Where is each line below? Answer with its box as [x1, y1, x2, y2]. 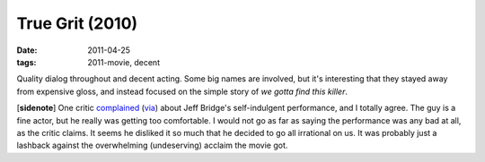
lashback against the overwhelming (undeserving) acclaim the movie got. [16, 140, 288, 151]
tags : [16, 56, 37, 67]
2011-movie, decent [87, 56, 161, 67]
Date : [16, 45, 38, 55]
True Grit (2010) [16, 13, 138, 33]
